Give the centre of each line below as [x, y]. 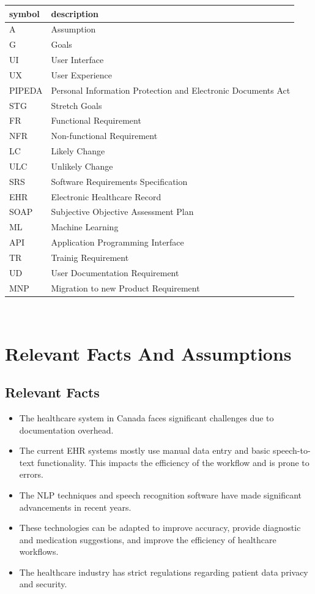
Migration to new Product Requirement [125, 288]
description [75, 13]
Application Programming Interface [117, 242]
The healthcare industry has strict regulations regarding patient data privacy [164, 572]
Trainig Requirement [90, 257]
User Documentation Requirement [115, 272]
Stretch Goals [76, 105]
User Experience [81, 74]
